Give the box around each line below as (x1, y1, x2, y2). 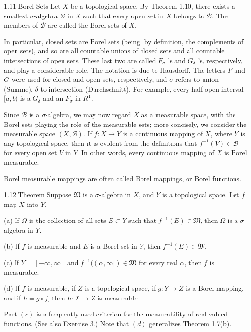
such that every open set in (83, 10, 164, 20)
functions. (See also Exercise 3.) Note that (4, 318, 129, 329)
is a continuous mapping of (123, 128, 203, 139)
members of (4, 20, 38, 30)
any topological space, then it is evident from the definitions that (4, 138, 197, 148)
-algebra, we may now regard (45, 109, 131, 119)
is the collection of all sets (29, 215, 106, 225)
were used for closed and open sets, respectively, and (11, 74, 167, 84)
